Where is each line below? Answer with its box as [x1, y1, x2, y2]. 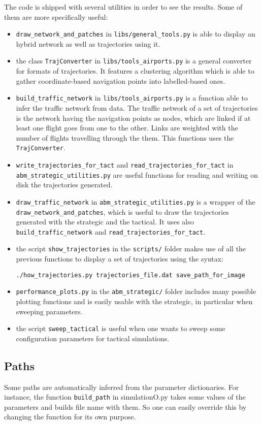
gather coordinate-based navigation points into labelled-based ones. [16, 75, 225, 86]
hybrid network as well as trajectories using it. [16, 38, 160, 49]
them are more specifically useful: [4, 11, 108, 22]
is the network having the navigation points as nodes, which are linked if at [16, 112, 251, 123]
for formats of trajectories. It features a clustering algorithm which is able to [16, 66, 254, 76]
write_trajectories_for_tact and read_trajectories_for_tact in [16, 159, 234, 170]
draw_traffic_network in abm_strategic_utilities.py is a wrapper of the [16, 196, 255, 207]
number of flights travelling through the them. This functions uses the [16, 132, 234, 143]
